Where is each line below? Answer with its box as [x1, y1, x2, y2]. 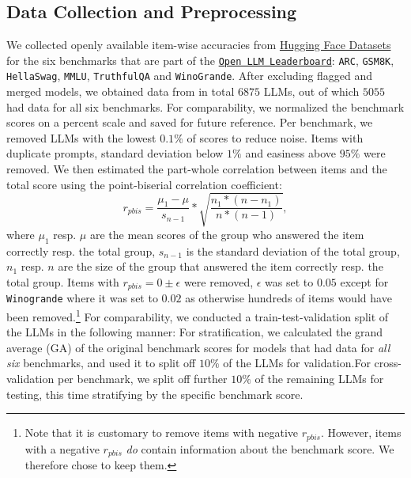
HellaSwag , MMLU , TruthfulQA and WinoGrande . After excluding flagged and [6, 67, 373, 84]
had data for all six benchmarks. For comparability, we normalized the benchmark [6, 98, 405, 115]
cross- [374, 355, 402, 371]
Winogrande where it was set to [6, 290, 158, 306]
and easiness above [245, 145, 336, 161]
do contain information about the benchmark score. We [126, 440, 394, 457]
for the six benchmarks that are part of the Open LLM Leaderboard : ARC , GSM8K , [6, 51, 394, 68]
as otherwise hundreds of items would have [185, 290, 392, 306]
